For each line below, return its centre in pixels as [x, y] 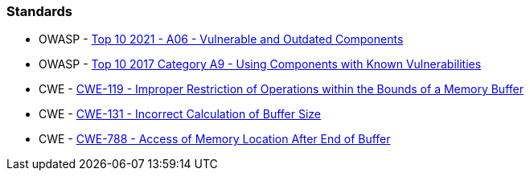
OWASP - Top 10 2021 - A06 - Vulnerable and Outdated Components [221, 39]
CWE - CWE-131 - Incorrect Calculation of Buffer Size [180, 114]
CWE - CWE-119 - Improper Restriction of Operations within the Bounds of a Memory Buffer [281, 89]
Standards [40, 11]
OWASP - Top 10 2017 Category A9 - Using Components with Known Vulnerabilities [260, 64]
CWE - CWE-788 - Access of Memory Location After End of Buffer [215, 139]
